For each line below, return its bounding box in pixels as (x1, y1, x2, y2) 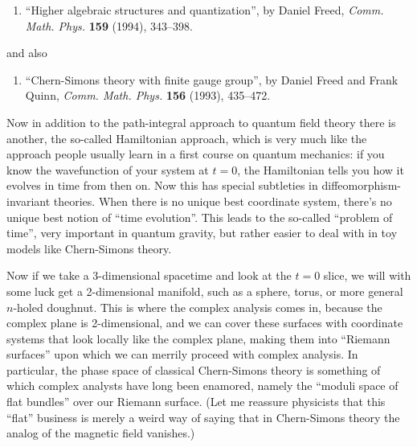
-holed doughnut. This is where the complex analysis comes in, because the (13, 298, 382, 315)
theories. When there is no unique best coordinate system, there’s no (53, 192, 392, 209)
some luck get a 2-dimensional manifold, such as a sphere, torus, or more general (6, 282, 403, 299)
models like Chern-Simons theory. (6, 240, 172, 256)
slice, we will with (323, 267, 411, 284)
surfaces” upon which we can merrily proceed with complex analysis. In (6, 346, 358, 363)
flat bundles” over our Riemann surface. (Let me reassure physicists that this (6, 393, 386, 410)
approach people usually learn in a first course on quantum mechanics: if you (6, 146, 385, 162)
